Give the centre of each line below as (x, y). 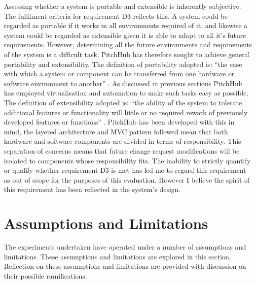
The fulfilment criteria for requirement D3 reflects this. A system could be (116, 16)
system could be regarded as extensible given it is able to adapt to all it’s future (125, 35)
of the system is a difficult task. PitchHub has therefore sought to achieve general (127, 54)
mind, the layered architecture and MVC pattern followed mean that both (116, 131)
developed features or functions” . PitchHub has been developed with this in (119, 122)
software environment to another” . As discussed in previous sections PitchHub (123, 83)
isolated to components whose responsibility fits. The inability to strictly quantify (127, 160)
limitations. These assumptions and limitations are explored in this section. (118, 256)
